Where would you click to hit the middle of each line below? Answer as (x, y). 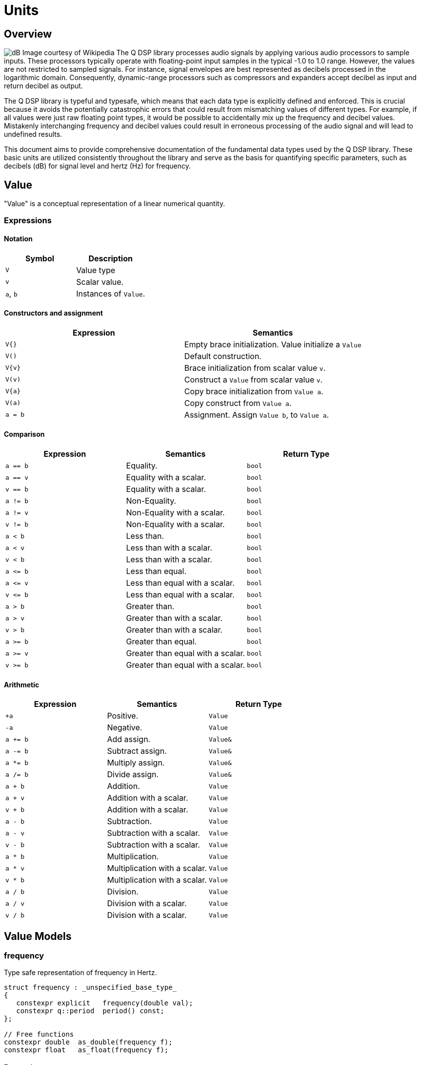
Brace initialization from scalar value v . (255, 368)
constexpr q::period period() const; (90, 1011)
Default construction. (223, 356)
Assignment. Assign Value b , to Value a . (257, 415)
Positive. (123, 716)
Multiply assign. (136, 763)
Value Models (38, 936)
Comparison (24, 434)
